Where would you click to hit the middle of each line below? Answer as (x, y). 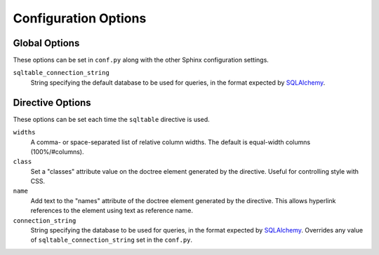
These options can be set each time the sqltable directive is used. (111, 119)
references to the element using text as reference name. (112, 211)
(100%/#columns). (57, 151)
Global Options (46, 43)
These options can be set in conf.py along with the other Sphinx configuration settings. (141, 60)
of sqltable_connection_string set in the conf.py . (112, 240)
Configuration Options (80, 18)
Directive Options (52, 103)
